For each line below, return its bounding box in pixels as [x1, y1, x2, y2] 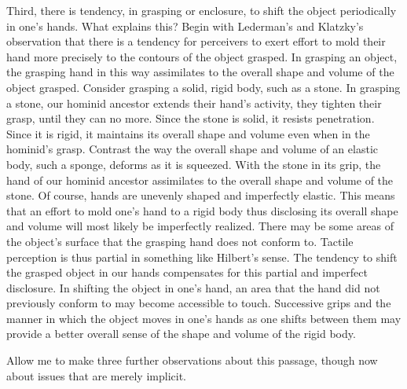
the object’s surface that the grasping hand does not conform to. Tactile [6, 233, 354, 249]
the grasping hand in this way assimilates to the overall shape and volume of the [6, 64, 394, 80]
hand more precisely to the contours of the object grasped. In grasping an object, [6, 48, 398, 64]
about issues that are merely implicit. [6, 367, 186, 383]
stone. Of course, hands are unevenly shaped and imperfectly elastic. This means [6, 187, 395, 204]
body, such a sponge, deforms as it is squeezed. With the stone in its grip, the [6, 156, 381, 172]
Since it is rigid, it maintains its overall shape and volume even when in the [6, 125, 370, 141]
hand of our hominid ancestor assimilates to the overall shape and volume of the [6, 171, 394, 188]
